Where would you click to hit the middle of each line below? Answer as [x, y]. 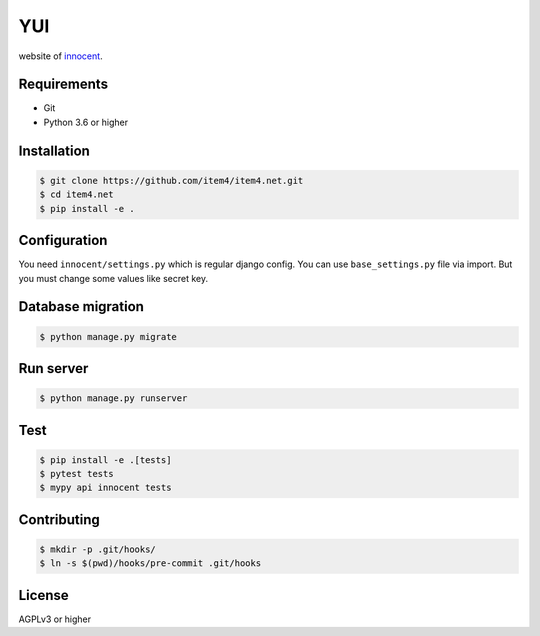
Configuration [63, 240]
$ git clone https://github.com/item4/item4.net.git [171, 180]
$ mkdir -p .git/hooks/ [98, 549]
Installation [54, 150]
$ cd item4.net [76, 194]
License [43, 595]
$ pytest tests [76, 474]
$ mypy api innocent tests [105, 488]
